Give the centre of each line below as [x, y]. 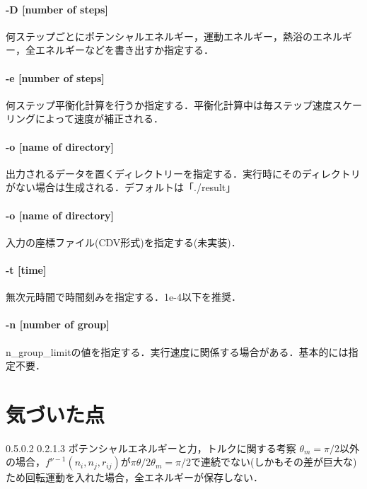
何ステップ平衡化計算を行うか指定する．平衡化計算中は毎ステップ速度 [169, 104]
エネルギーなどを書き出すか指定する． [124, 50]
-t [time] [26, 269]
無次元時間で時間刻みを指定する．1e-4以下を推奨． [123, 297]
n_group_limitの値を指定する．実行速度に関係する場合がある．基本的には [177, 351]
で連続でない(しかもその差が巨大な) [274, 462]
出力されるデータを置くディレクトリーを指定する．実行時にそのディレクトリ [183, 173]
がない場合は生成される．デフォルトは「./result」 [121, 187]
